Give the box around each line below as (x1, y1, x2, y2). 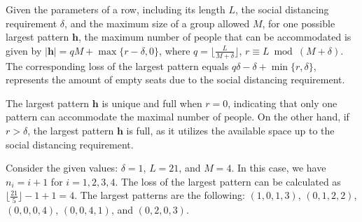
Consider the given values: (6, 160, 118, 175)
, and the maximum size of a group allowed (64, 15, 250, 30)
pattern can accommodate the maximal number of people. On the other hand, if (6, 109, 349, 124)
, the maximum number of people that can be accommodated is (78, 29, 351, 44)
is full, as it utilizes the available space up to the (126, 123, 335, 137)
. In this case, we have (231, 160, 326, 175)
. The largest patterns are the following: (74, 188, 245, 202)
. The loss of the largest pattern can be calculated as (115, 174, 341, 188)
